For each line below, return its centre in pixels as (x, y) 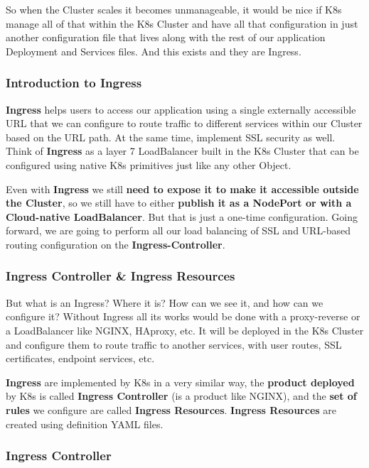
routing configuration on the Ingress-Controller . (116, 244)
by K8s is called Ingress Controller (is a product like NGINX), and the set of (181, 396)
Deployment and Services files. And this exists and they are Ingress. (154, 51)
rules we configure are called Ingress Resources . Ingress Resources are (171, 409)
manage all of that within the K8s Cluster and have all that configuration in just (182, 23)
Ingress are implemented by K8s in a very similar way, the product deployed (180, 382)
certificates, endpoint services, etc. (80, 358)
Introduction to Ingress (74, 83)
